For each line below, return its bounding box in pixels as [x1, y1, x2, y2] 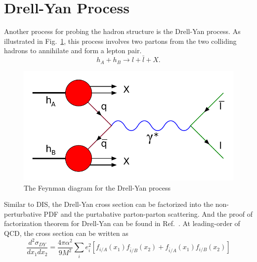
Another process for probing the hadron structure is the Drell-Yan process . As [4, 26, 241, 36]
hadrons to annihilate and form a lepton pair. [4, 45, 142, 56]
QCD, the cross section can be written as [4, 228, 128, 238]
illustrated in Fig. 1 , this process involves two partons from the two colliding [4, 35, 237, 46]
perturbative [4, 208, 42, 219]
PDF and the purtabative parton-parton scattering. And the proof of [43, 208, 253, 219]
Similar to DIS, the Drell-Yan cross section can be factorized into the [4, 199, 214, 209]
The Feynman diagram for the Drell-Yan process [24, 182, 171, 193]
